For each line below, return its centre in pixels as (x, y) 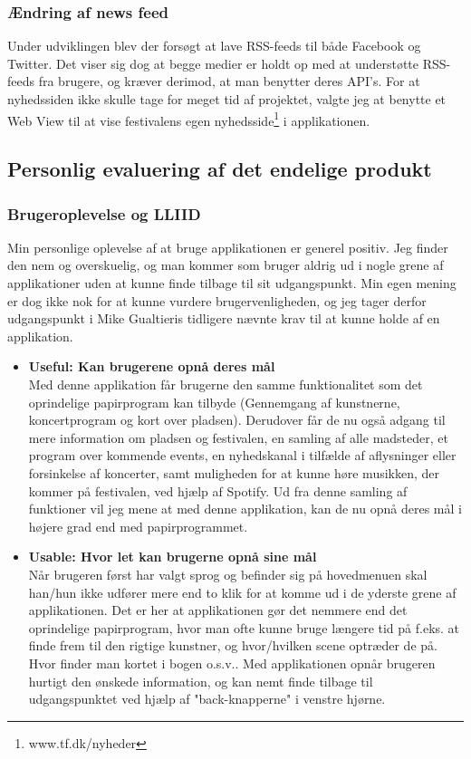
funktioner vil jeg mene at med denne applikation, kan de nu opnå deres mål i (245, 509)
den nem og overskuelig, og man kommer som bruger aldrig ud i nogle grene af (226, 265)
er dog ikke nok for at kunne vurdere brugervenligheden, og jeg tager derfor (217, 300)
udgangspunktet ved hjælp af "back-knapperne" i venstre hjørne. (207, 699)
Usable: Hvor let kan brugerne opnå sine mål (173, 557)
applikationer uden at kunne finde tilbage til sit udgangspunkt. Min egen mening (232, 283)
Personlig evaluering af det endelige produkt (220, 169)
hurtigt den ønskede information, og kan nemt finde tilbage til (201, 681)
